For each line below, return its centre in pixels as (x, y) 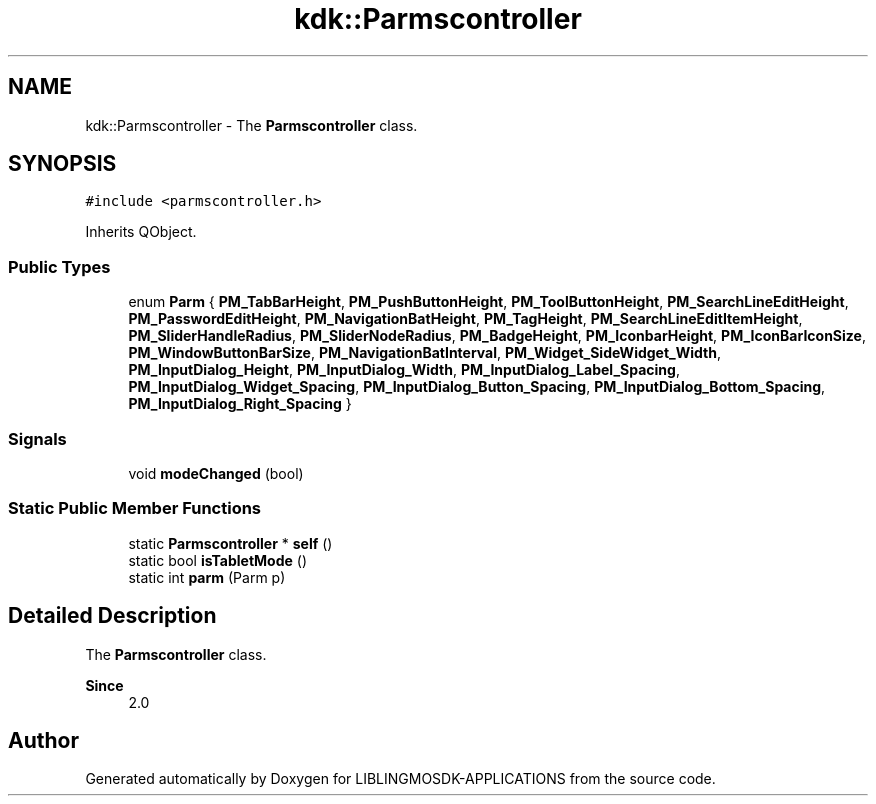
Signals (37, 438)
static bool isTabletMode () (218, 560)
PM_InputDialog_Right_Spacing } (240, 404)
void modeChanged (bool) (216, 473)
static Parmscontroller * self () (230, 543)
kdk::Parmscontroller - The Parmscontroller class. (251, 125)
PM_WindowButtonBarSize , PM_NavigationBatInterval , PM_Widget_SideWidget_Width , (424, 353)
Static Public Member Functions (135, 508)
